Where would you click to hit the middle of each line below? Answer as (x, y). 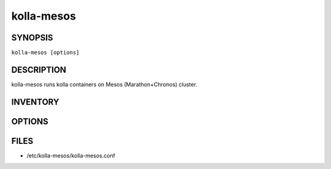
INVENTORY (35, 102)
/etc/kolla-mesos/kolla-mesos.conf (71, 156)
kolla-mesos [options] (45, 53)
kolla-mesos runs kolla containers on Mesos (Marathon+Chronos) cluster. (104, 84)
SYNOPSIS (32, 38)
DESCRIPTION (39, 69)
